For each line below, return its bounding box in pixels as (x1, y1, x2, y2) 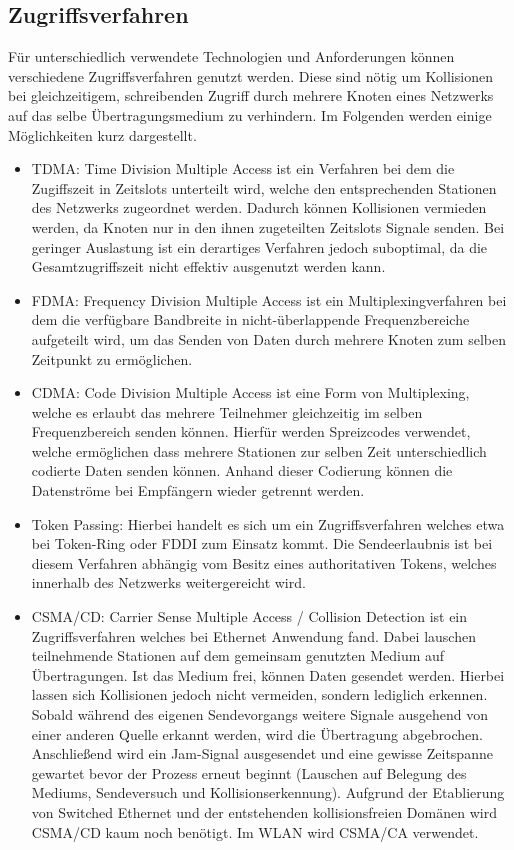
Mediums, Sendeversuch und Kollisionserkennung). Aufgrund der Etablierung (31, 782, 505, 803)
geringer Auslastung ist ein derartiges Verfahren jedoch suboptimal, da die (31, 236, 488, 257)
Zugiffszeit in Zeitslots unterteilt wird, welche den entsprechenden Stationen (31, 177, 497, 198)
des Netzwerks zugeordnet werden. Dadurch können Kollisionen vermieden (31, 197, 487, 218)
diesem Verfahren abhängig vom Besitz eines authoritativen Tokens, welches (31, 552, 497, 573)
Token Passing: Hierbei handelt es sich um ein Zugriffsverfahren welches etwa (31, 513, 505, 534)
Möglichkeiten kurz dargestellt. (8, 124, 197, 145)
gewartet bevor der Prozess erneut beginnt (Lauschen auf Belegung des (31, 762, 467, 783)
